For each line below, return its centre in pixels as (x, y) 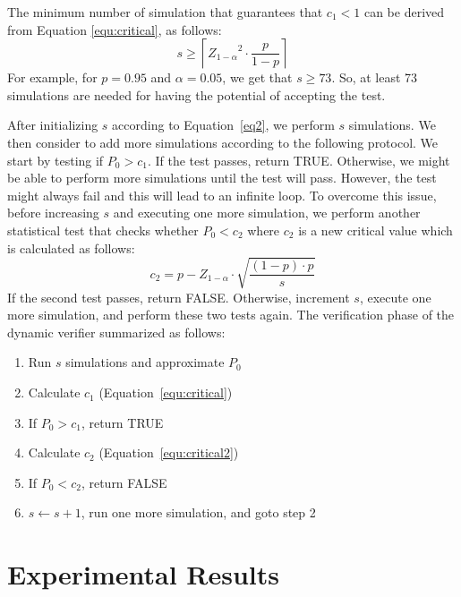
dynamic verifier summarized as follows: (116, 332)
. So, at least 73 (375, 77)
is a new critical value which (376, 230)
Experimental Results (143, 574)
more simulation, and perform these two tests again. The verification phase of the (231, 315)
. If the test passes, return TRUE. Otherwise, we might (299, 160)
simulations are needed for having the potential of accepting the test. (196, 94)
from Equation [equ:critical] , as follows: (115, 29)
